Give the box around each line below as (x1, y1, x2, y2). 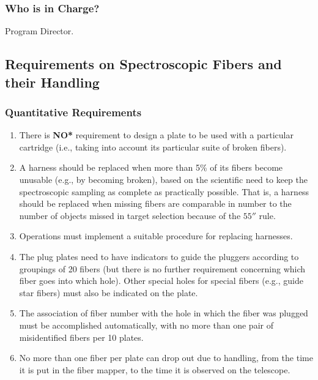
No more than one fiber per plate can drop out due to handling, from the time (19, 351, 313, 364)
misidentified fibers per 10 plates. (19, 330, 144, 343)
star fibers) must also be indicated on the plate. (19, 286, 198, 299)
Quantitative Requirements (5, 104, 142, 119)
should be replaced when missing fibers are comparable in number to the (19, 197, 292, 210)
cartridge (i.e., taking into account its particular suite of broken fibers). (19, 140, 287, 153)
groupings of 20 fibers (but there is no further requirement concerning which (19, 262, 306, 275)
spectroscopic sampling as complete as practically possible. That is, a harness (19, 185, 309, 198)
